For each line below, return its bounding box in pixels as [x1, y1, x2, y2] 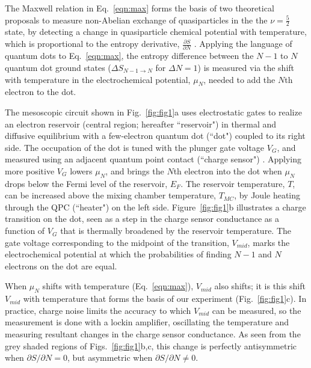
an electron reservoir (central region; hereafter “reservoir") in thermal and [5, 117, 277, 130]
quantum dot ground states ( [5, 61, 111, 73]
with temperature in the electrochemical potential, [5, 73, 191, 85]
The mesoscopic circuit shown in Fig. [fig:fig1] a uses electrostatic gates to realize [5, 105, 302, 118]
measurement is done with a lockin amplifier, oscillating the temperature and [5, 316, 289, 328]
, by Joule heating [234, 189, 301, 201]
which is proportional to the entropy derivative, [5, 37, 180, 50]
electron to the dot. [5, 85, 76, 98]
